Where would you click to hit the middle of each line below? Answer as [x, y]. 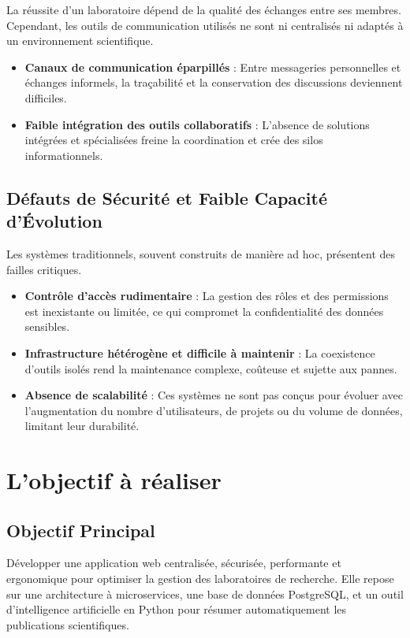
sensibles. [47, 326]
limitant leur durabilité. [82, 426]
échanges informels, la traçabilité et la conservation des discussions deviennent [214, 82]
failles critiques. [44, 269]
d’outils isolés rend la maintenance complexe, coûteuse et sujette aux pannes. [211, 368]
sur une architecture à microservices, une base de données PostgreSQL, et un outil [205, 593]
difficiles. [46, 97]
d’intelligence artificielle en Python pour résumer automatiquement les [177, 609]
